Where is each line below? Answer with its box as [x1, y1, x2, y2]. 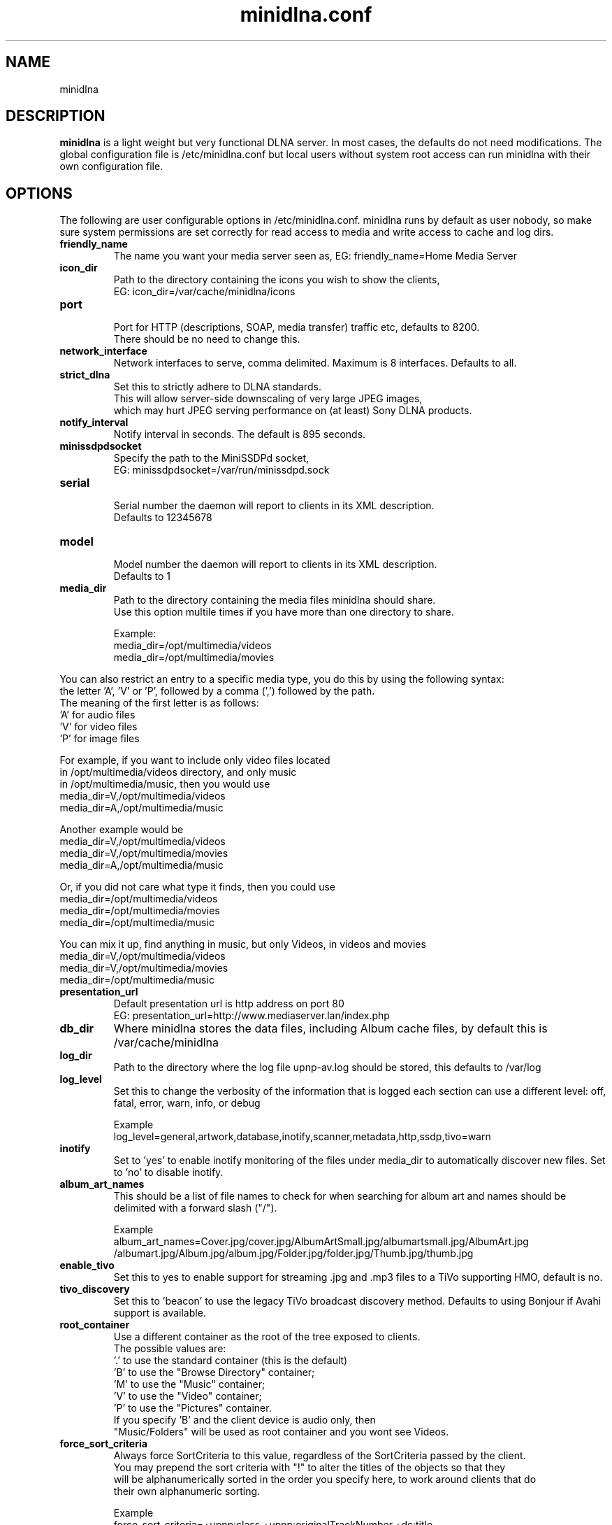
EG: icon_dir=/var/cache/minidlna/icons [113, 285, 296, 298]
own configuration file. [59, 160, 163, 173]
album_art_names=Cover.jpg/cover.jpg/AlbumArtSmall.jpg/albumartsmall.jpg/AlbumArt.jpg [113, 1235, 529, 1248]
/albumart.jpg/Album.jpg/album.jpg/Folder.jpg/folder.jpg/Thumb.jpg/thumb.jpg [113, 1247, 474, 1260]
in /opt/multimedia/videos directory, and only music [59, 766, 297, 779]
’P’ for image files [59, 732, 140, 745]
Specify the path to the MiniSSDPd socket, [113, 452, 309, 464]
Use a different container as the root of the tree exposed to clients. [113, 1331, 421, 1343]
